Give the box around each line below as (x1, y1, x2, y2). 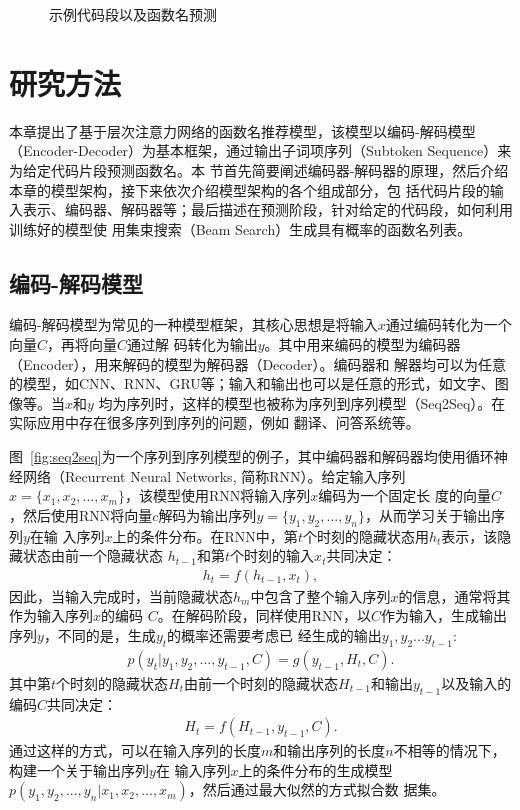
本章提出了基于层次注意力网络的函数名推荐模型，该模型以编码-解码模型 (9, 120, 476, 141)
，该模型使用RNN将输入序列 (124, 485, 311, 506)
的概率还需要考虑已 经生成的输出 (167, 625, 382, 646)
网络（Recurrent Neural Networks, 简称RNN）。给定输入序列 (22, 465, 406, 486)
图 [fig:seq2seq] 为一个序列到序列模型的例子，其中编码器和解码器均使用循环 (9, 446, 494, 467)
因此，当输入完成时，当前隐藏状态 (9, 585, 233, 606)
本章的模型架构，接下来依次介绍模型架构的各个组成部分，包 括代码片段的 (9, 179, 490, 200)
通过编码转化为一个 (385, 314, 512, 335)
